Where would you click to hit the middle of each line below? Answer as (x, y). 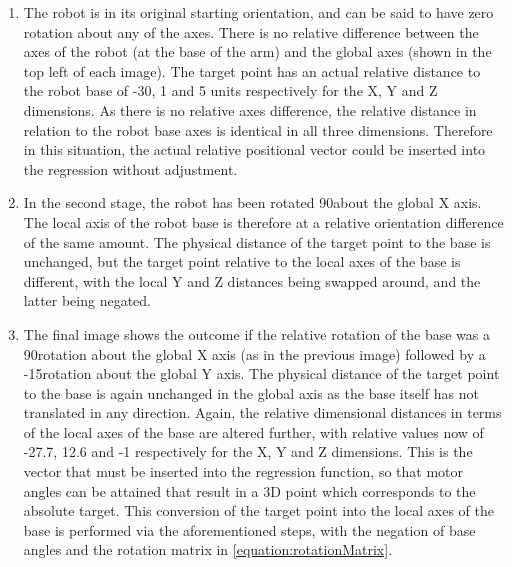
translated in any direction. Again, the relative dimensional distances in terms (262, 412)
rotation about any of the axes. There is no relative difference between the (251, 31)
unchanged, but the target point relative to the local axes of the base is (242, 261)
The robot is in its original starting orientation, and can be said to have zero (258, 12)
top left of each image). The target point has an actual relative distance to (252, 70)
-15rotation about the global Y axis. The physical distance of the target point (261, 373)
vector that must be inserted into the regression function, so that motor (243, 471)
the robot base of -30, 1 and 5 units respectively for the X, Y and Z (230, 90)
